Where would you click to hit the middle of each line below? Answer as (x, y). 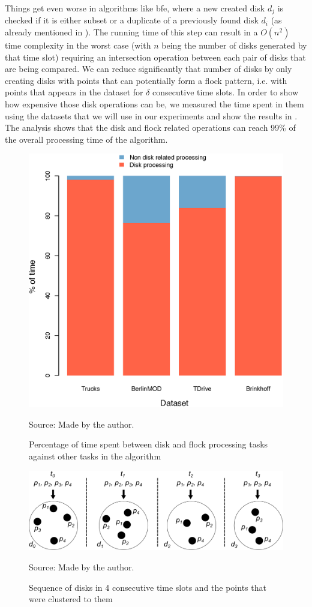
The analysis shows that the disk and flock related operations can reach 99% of (150, 127)
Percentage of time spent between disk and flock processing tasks (148, 444)
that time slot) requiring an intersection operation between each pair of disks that (155, 57)
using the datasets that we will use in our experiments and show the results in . (151, 115)
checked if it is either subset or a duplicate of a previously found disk (132, 20)
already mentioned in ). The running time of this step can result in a (131, 32)
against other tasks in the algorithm (95, 456)
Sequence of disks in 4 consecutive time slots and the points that (148, 587)
